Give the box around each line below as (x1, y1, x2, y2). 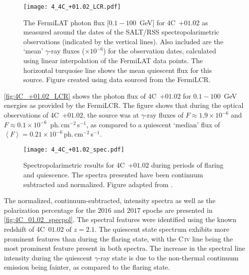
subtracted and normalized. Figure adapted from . (23, 179, 173, 189)
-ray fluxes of (144, 110, 184, 120)
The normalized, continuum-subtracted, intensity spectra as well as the (4, 195, 215, 206)
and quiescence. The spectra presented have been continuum (23, 170, 203, 180)
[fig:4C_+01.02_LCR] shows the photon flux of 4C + (4, 90, 165, 101)
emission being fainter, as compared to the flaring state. (4, 262, 170, 272)
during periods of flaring (151, 160, 224, 170)
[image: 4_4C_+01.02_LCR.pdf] (23, 3, 121, 10)
